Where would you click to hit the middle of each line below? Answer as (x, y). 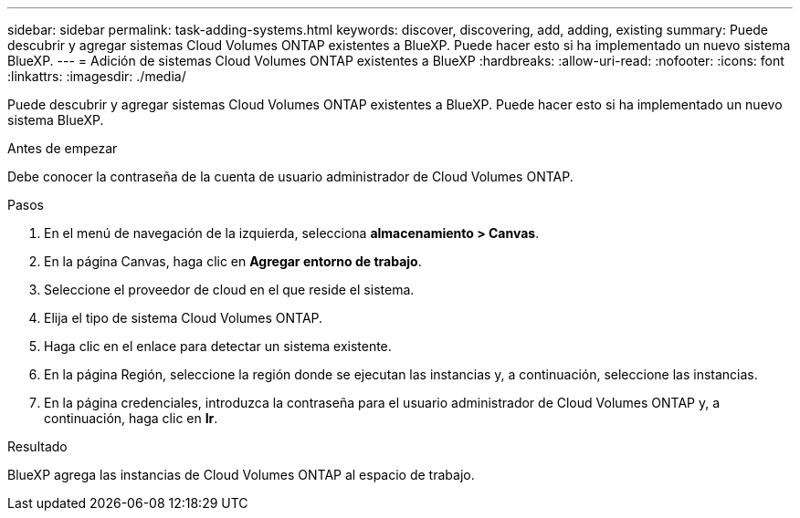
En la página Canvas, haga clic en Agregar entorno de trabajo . (233, 261)
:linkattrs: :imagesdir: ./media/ (97, 76)
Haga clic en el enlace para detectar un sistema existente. (218, 346)
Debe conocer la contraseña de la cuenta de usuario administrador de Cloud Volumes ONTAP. (290, 176)
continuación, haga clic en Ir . (131, 418)
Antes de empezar (63, 148)
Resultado (37, 446)
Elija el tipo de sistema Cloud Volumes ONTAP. (184, 318)
